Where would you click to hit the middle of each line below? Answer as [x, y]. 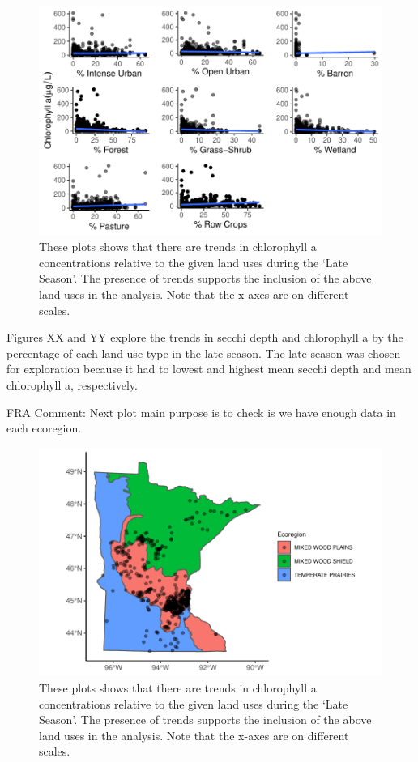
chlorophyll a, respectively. [72, 385]
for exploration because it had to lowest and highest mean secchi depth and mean [209, 369]
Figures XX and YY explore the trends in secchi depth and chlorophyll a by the [205, 337]
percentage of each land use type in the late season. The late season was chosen [204, 353]
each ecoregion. [44, 428]
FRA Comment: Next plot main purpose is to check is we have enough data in [201, 412]
